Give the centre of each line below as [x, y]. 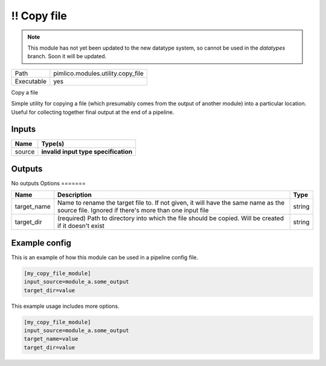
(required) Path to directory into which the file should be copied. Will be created [171, 218]
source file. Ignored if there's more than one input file [133, 211]
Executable [30, 81]
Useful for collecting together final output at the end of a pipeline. [93, 112]
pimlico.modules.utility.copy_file [99, 73]
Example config [41, 243]
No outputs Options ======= [48, 183]
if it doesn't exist [81, 226]
